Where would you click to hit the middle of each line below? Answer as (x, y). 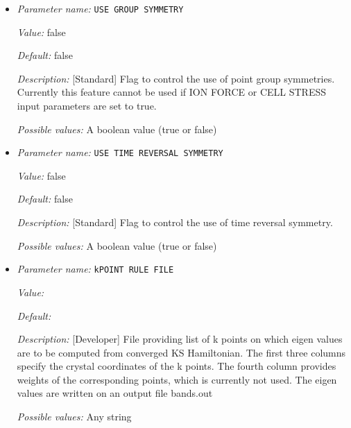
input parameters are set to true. (87, 106)
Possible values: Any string (74, 417)
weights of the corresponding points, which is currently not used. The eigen (177, 379)
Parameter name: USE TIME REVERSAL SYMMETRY (120, 152)
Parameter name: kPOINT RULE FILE (95, 269)
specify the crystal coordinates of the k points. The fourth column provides (177, 366)
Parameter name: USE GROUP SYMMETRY (100, 8)
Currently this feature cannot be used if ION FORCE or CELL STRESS (172, 92)
